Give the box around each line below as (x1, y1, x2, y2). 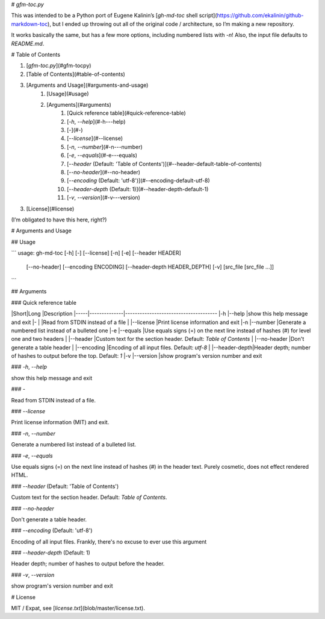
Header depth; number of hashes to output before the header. (11, 560, 165, 567)
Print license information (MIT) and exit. (11, 419, 110, 426)
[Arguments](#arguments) (46, 101, 111, 108)
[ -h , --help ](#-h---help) (67, 118, 126, 125)
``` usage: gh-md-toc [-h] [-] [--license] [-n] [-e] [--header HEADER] (11, 249, 182, 256)
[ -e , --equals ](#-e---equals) (67, 151, 138, 159)
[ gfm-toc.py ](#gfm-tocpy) (26, 62, 91, 69)
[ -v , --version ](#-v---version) (67, 194, 141, 202)
